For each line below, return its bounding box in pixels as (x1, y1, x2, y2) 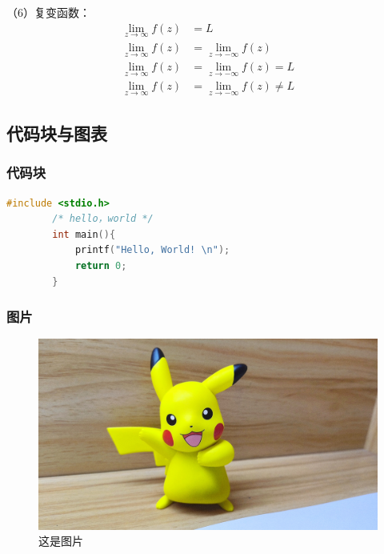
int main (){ (52, 228, 116, 240)
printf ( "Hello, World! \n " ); (74, 244, 230, 256)
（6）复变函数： (6, 4, 90, 20)
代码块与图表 (6, 120, 107, 145)
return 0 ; (74, 259, 127, 271)
